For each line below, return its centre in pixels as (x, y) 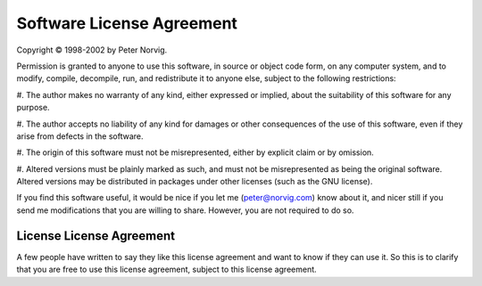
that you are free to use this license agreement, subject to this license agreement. (166, 270)
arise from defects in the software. (80, 136)
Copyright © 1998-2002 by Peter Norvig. (92, 50)
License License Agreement (96, 236)
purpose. (33, 108)
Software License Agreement (127, 23)
